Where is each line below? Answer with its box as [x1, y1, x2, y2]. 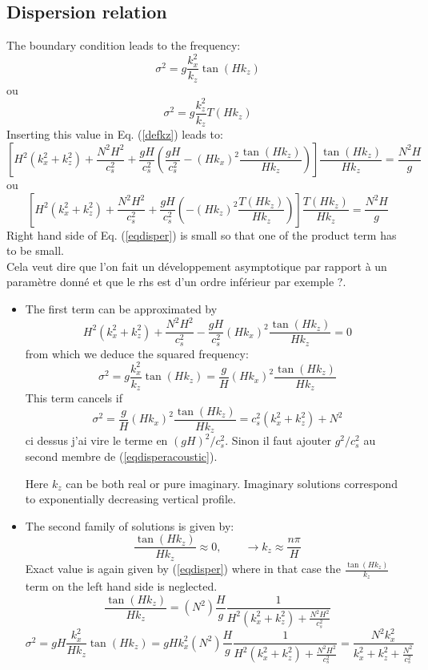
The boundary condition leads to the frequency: [6, 37, 241, 54]
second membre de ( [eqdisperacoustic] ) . [25, 447, 218, 464]
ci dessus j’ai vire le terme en [25, 432, 168, 449]
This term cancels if [25, 389, 122, 406]
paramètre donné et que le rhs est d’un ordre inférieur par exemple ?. [6, 273, 346, 290]
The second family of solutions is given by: [25, 517, 234, 534]
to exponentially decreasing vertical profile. [25, 490, 236, 507]
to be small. [6, 242, 65, 259]
